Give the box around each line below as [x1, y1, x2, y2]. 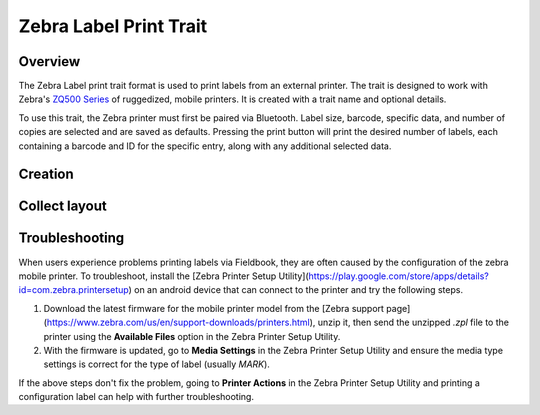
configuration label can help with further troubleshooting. [18, 391, 255, 403]
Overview [18, 53, 81, 70]
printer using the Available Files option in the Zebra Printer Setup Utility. [43, 330, 341, 342]
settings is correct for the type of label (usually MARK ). [43, 358, 270, 370]
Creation [18, 166, 74, 183]
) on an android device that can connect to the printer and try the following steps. [128, 284, 464, 296]
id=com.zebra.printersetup [18, 284, 129, 296]
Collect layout [18, 198, 107, 215]
